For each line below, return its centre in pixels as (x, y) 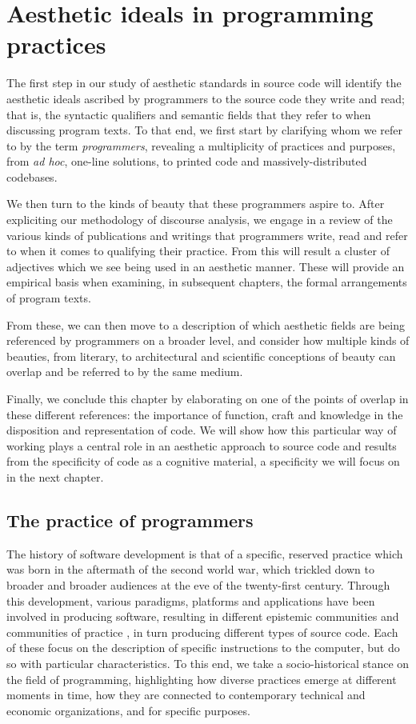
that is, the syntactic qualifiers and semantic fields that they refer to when (189, 114)
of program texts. (49, 298)
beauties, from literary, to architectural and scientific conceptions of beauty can (201, 356)
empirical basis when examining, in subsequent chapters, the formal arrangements (207, 282)
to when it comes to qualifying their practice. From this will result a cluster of (198, 251)
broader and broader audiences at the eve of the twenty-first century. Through (198, 584)
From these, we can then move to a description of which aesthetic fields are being (206, 324)
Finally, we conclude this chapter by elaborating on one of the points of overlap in (208, 398)
